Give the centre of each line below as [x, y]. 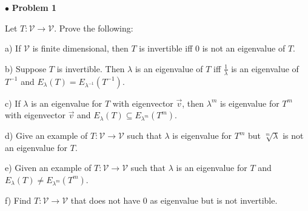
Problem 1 [34, 7]
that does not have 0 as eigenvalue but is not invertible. [174, 200]
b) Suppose [26, 68]
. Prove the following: [94, 28]
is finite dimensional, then [80, 48]
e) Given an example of [48, 168]
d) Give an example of [46, 136]
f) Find [18, 200]
